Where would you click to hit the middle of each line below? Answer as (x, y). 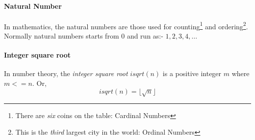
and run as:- (145, 36)
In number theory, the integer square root (66, 73)
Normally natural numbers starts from (62, 36)
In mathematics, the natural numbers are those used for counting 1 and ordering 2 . (126, 25)
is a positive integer (192, 73)
